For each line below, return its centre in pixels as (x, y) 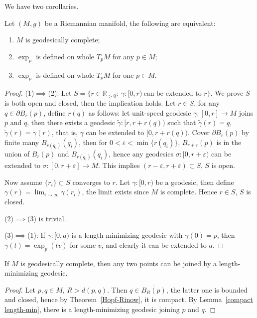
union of (17, 153)
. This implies (119, 165)
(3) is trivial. (47, 218)
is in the (229, 142)
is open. (223, 165)
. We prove (227, 93)
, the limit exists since (115, 192)
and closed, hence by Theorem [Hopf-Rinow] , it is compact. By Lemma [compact (129, 299)
